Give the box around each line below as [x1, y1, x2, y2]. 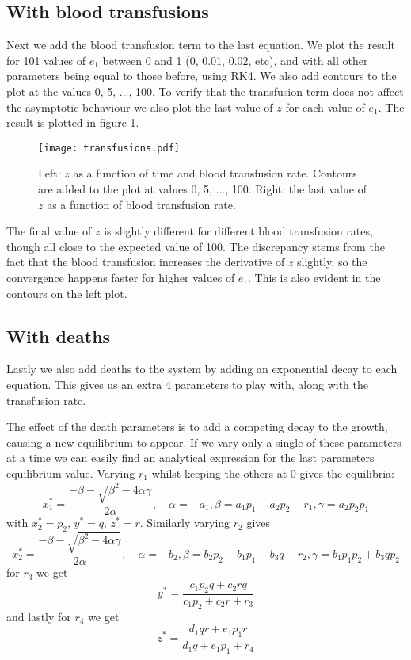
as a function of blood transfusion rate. [47, 196, 236, 212]
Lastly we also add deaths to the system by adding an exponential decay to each [6, 361, 398, 377]
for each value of [285, 98, 365, 115]
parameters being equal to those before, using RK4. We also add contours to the [6, 67, 397, 84]
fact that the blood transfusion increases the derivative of [6, 254, 285, 270]
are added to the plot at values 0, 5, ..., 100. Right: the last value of [38, 181, 367, 197]
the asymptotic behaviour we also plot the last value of [6, 98, 273, 115]
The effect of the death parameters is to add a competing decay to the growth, [6, 418, 388, 435]
